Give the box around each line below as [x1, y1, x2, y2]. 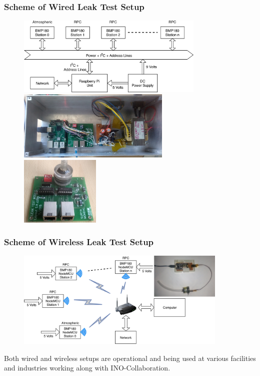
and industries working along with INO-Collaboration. [4, 362, 170, 373]
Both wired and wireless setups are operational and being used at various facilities [4, 352, 256, 363]
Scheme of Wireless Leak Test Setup [4, 236, 154, 248]
